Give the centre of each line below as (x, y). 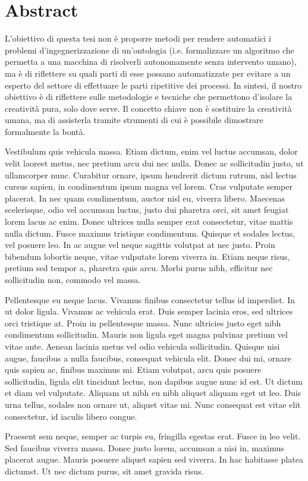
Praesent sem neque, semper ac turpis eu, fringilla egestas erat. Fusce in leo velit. (153, 436)
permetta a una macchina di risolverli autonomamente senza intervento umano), (151, 62)
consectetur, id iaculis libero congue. (71, 416)
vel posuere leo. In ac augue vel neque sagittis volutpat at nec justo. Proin (140, 245)
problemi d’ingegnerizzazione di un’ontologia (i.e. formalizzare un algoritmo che (150, 50)
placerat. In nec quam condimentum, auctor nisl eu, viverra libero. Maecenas (145, 198)
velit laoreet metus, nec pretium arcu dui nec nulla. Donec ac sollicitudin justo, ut (154, 163)
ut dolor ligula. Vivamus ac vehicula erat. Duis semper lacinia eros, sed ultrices (149, 311)
